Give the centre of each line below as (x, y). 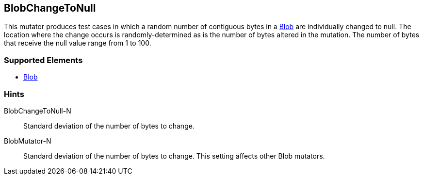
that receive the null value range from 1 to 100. (78, 43)
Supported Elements (43, 60)
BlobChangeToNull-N (38, 111)
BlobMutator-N (28, 141)
